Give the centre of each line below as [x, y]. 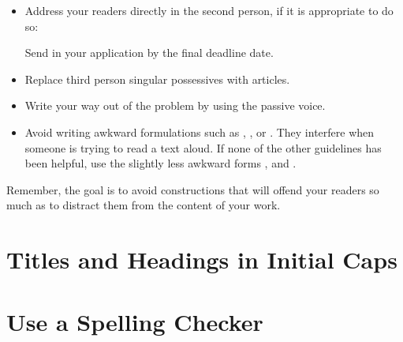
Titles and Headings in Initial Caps [202, 259]
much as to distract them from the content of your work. [144, 205]
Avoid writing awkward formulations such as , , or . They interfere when [200, 132]
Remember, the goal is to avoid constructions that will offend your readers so [193, 189]
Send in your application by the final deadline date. [149, 53]
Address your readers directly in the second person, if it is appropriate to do [209, 10]
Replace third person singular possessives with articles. [157, 79]
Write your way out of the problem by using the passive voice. [175, 105]
